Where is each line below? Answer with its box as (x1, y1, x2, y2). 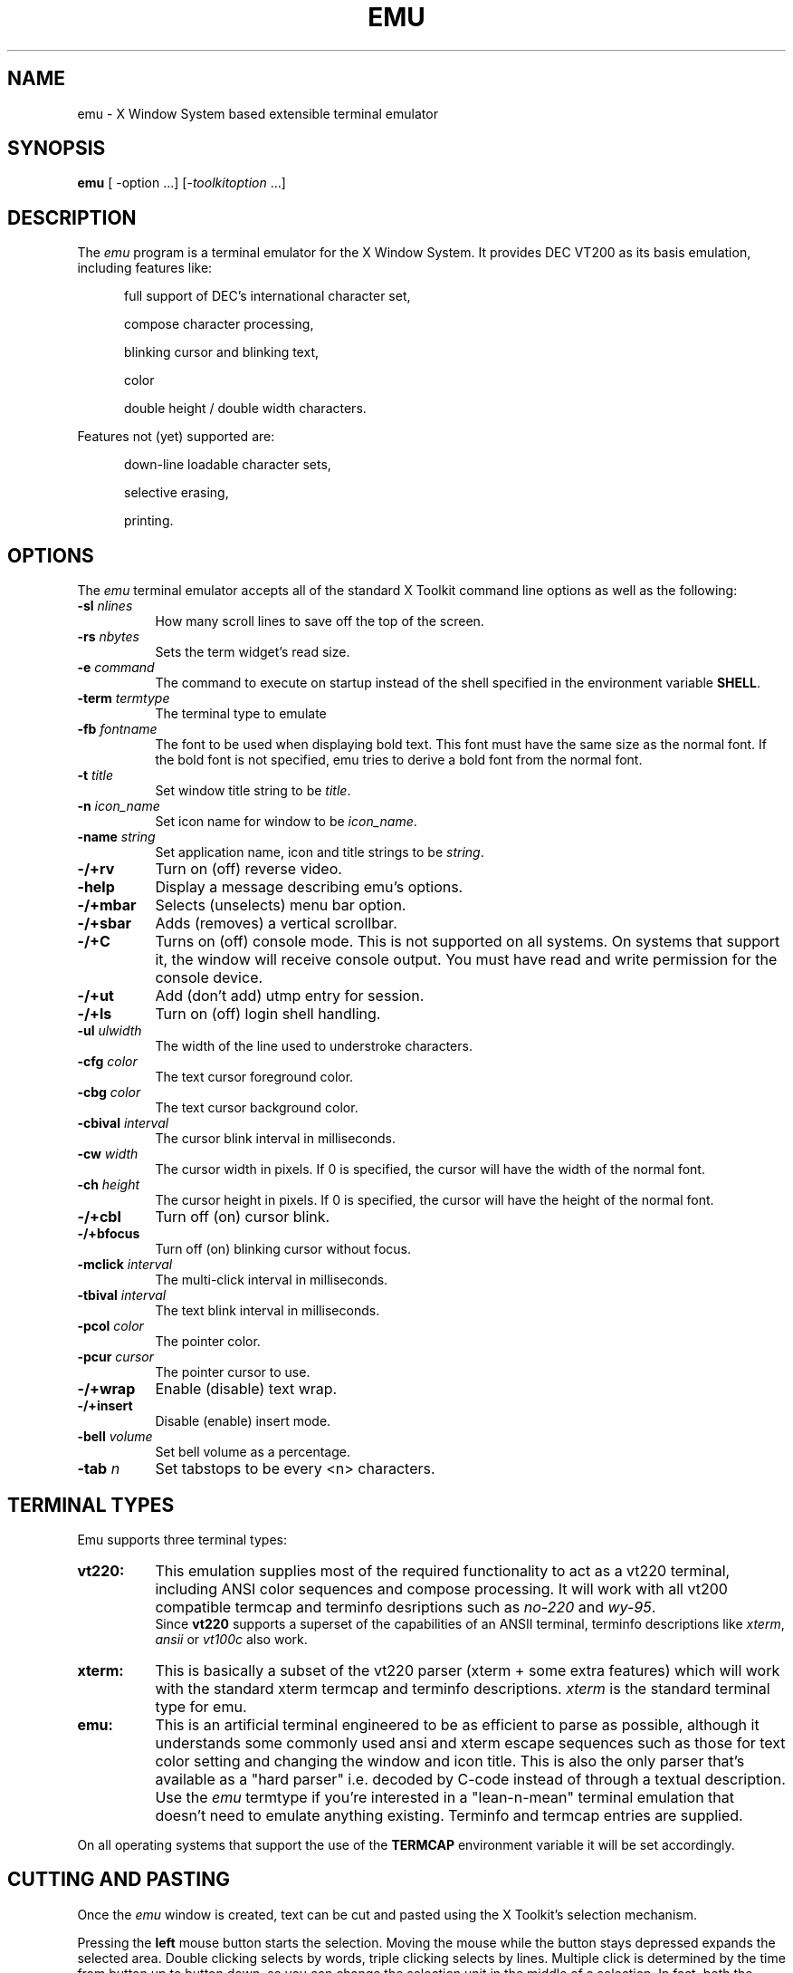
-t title (77, 767, 114, 784)
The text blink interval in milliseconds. (155, 1303, 380, 1319)
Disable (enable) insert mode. (155, 1413, 331, 1429)
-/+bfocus (77, 1226, 140, 1242)
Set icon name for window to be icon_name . (155, 813, 417, 830)
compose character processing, (124, 316, 314, 332)
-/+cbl (77, 1208, 121, 1227)
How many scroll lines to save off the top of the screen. (155, 613, 484, 630)
